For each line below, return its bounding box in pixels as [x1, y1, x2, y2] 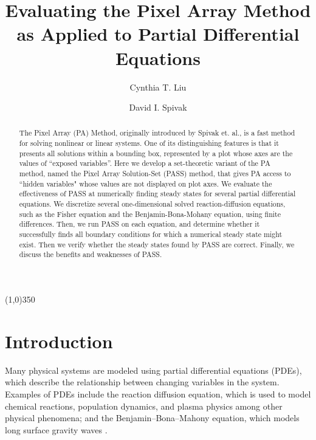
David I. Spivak [129, 101, 187, 114]
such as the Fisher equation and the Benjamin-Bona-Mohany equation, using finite [19, 208, 281, 219]
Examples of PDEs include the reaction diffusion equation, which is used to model [5, 387, 311, 400]
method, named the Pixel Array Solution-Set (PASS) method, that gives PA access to [19, 168, 291, 179]
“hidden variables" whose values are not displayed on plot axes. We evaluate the [19, 178, 272, 188]
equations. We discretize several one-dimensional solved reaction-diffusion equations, [19, 199, 286, 209]
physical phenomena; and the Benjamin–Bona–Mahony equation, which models [5, 411, 300, 424]
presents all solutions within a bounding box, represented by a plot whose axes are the [19, 148, 293, 158]
